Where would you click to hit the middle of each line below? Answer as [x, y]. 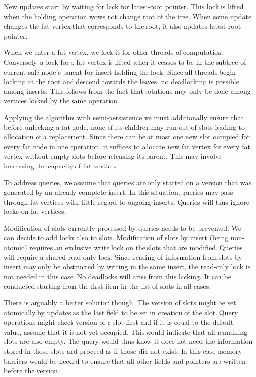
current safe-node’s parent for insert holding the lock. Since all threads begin [120, 71]
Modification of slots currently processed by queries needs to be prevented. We [123, 228]
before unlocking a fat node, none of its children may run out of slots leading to [125, 127]
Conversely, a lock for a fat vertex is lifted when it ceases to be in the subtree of [125, 62]
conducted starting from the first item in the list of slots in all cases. [108, 286]
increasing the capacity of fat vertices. [61, 165]
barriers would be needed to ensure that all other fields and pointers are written [125, 360]
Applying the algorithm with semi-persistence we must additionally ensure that [124, 117]
